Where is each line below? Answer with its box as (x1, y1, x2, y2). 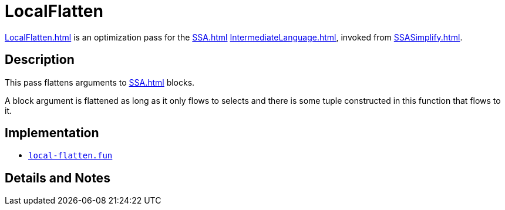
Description (5, 52, 75, 67)
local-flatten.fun (28, 151, 113, 161)
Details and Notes (5, 170, 110, 185)
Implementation (5, 126, 99, 141)
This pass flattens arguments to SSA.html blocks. (5, 77, 195, 87)
